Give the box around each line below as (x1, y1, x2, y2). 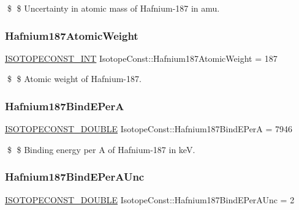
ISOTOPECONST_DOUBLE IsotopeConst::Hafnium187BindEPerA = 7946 (5, 122, 293, 135)
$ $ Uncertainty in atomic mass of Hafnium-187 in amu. (7, 2, 220, 14)
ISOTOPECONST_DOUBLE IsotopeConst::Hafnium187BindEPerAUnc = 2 (5, 193, 295, 206)
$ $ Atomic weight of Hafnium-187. (7, 72, 142, 85)
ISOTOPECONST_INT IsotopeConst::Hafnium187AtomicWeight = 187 (5, 51, 278, 64)
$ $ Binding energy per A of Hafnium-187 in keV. (7, 143, 195, 156)
